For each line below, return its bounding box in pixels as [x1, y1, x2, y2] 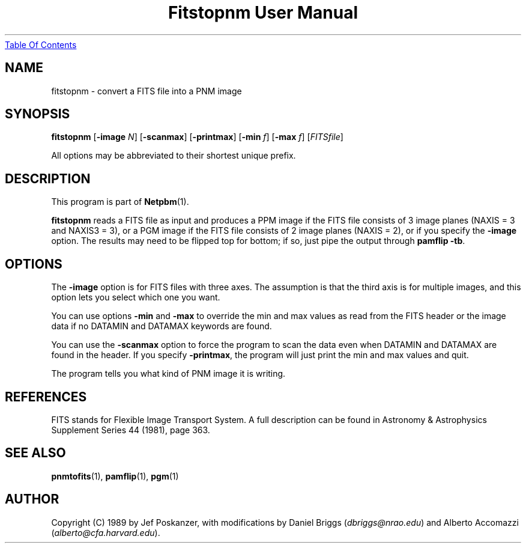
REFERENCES [5, 389, 87, 404]
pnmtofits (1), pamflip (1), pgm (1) [51, 470, 179, 481]
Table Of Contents [5, 39, 77, 50]
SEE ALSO [5, 445, 66, 461]
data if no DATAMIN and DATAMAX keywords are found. [51, 321, 272, 332]
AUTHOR [5, 492, 59, 507]
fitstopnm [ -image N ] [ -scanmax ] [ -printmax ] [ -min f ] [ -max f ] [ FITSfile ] [51, 132, 343, 142]
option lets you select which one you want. [51, 292, 220, 303]
